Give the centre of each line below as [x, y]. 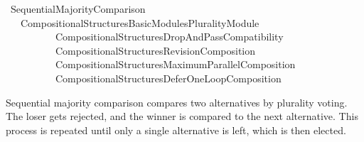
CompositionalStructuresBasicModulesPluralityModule [140, 22]
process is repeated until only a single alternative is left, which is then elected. [176, 130]
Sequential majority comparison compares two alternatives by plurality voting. [177, 102]
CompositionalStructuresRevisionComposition [155, 50]
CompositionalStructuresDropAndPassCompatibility [169, 37]
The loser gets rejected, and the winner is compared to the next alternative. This [182, 116]
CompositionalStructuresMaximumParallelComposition [175, 64]
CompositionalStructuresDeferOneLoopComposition [168, 78]
